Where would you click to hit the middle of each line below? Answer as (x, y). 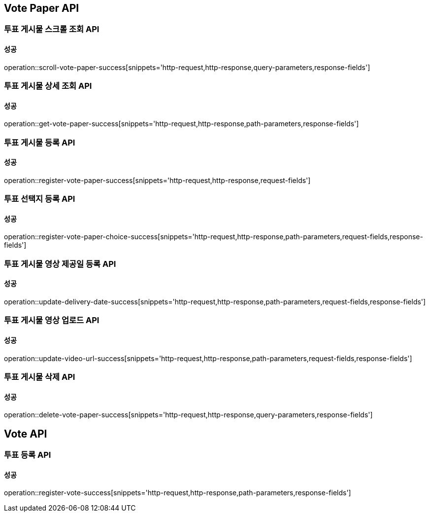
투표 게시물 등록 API (40, 142)
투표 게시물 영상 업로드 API (52, 320)
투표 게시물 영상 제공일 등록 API (60, 264)
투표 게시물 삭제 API (40, 377)
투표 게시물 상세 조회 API (48, 86)
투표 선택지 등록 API (40, 199)
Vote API (26, 434)
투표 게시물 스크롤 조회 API (52, 29)
